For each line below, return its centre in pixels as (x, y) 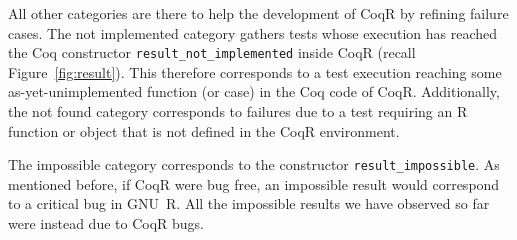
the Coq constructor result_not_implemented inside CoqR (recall (212, 52)
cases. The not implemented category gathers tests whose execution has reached (253, 32)
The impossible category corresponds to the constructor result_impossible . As (254, 164)
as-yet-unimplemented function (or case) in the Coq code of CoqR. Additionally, (254, 91)
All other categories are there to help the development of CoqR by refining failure (258, 13)
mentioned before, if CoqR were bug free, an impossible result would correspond (254, 183)
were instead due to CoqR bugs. (106, 223)
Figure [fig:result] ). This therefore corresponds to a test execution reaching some (255, 71)
